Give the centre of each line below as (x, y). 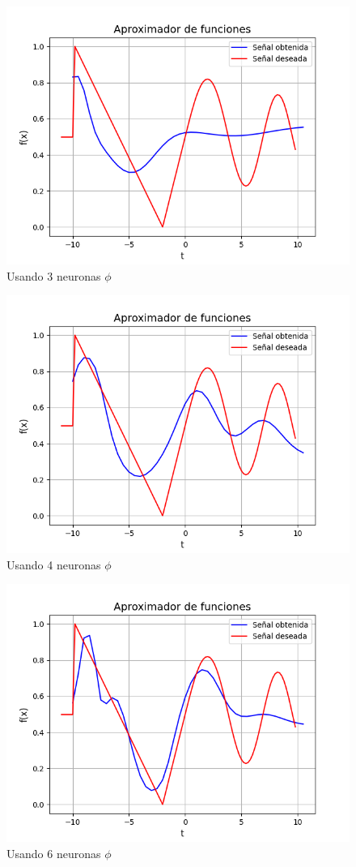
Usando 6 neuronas (54, 853)
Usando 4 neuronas (54, 564)
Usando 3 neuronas (54, 275)
